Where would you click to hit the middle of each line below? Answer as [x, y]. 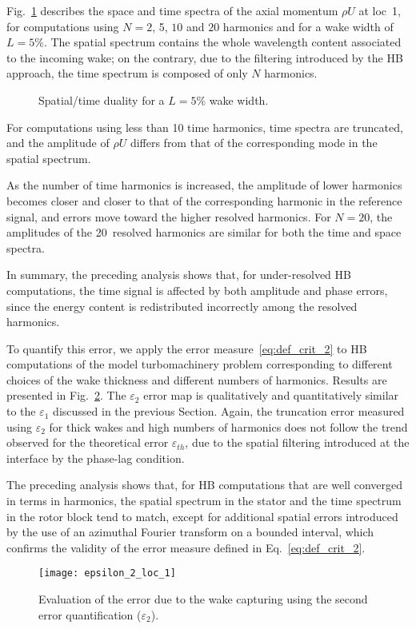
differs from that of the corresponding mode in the [254, 143]
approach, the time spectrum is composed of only [127, 73]
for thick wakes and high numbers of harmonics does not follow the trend [228, 426]
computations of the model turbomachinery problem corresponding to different [200, 364]
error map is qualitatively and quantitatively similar [271, 395]
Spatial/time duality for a [102, 100]
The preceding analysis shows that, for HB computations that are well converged [204, 485]
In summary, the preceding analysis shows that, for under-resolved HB [179, 275]
